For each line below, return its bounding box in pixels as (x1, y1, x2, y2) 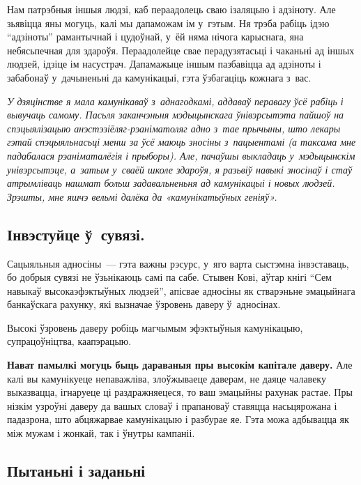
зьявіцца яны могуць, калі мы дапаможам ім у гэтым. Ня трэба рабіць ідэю (7, 15, 330, 30)
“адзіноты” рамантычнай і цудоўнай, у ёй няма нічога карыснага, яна (7, 29, 304, 44)
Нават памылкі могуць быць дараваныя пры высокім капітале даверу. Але (7, 357, 353, 372)
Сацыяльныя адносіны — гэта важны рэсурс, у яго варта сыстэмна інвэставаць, (7, 256, 349, 270)
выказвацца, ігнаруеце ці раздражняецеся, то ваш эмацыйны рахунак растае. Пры (7, 385, 353, 399)
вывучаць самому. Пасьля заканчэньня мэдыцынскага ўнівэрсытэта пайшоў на (7, 107, 344, 122)
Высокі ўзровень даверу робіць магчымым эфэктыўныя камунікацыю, (7, 320, 303, 334)
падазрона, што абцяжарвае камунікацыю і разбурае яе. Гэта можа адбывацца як (7, 412, 349, 426)
